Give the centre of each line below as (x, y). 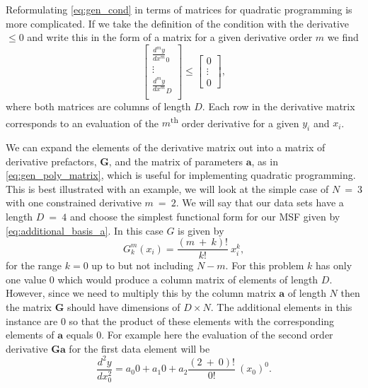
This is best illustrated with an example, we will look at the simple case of (167, 188)
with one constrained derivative (74, 202)
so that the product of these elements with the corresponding (202, 321)
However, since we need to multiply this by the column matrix (141, 293)
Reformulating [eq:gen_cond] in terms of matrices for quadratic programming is (179, 9)
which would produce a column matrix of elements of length (188, 279)
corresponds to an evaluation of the (82, 123)
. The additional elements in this (281, 306)
